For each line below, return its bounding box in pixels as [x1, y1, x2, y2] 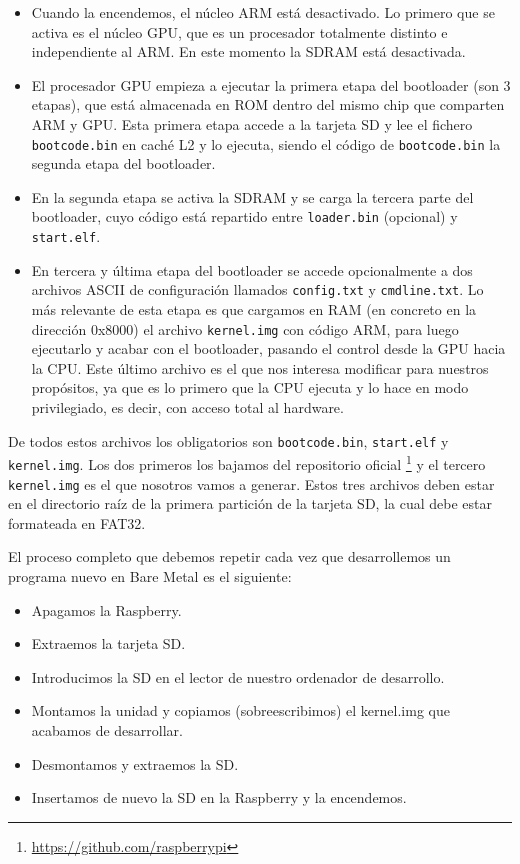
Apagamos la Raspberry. [31, 599, 182, 620]
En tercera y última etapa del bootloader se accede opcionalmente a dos [31, 259, 473, 280]
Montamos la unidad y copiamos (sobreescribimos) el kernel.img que [31, 700, 450, 721]
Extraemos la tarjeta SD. [31, 633, 186, 654]
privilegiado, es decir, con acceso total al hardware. [31, 397, 344, 417]
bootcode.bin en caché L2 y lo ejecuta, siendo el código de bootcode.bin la [31, 133, 501, 154]
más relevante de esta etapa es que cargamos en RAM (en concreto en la [31, 298, 477, 319]
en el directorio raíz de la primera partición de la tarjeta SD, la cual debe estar [8, 493, 492, 514]
